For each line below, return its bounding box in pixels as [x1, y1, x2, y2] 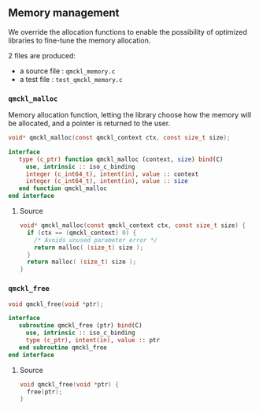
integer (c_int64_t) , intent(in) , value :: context [25, 170, 199, 178]
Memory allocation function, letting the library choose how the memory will [8, 110, 252, 120]
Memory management [8, 6, 120, 20]
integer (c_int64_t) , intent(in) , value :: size [25, 177, 189, 185]
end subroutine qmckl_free [18, 343, 108, 352]
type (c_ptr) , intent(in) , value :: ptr [25, 337, 160, 345]
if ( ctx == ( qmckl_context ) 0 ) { [27, 229, 137, 237]
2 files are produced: [8, 50, 76, 60]
